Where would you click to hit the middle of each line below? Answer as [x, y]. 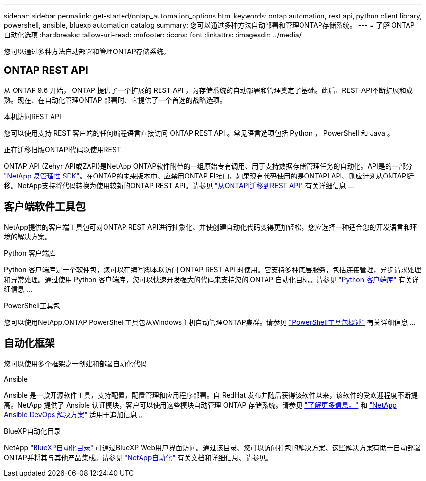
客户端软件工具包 [45, 207]
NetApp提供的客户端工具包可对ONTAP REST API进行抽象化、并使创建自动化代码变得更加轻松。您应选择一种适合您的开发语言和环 [211, 227]
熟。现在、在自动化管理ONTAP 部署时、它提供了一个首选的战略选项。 [115, 100]
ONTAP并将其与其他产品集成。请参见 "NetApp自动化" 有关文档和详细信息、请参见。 [138, 457]
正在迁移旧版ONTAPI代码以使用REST [62, 149]
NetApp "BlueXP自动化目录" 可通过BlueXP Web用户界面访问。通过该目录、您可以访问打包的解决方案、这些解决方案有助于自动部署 [212, 447]
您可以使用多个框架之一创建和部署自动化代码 [75, 363]
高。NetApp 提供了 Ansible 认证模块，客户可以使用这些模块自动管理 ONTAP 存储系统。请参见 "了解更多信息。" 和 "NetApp [200, 405]
